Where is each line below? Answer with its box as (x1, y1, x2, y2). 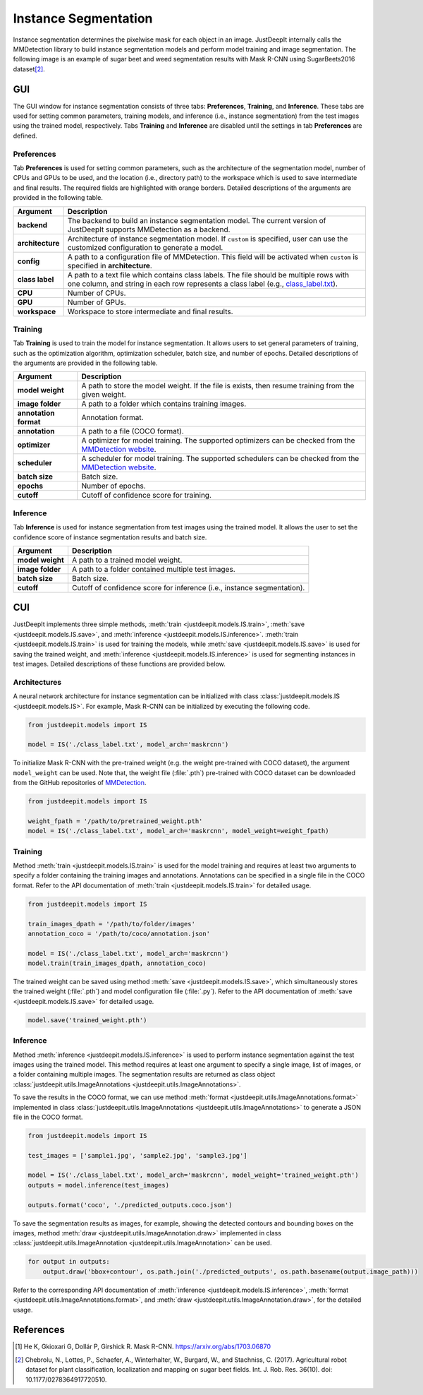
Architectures (13, 677, 62, 687)
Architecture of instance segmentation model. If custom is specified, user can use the (67, 234, 348, 244)
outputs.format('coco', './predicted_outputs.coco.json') (27, 1201, 233, 1209)
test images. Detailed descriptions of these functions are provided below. (13, 660, 226, 669)
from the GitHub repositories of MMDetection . (13, 779, 147, 787)
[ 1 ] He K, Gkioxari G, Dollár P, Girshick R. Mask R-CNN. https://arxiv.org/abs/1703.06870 (15, 1342, 271, 1351)
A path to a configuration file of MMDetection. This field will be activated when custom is (67, 251, 359, 261)
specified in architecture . (67, 261, 153, 270)
